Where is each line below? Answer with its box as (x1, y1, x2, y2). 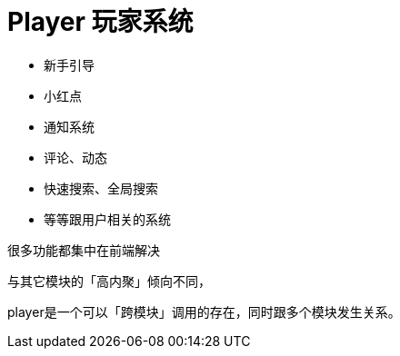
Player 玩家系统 (7, 6, 194, 37)
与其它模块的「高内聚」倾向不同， (7, 272, 211, 289)
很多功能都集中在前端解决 (7, 242, 160, 258)
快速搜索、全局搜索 (44, 180, 158, 196)
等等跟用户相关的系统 (44, 211, 171, 227)
